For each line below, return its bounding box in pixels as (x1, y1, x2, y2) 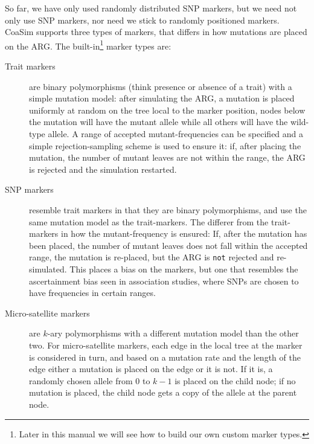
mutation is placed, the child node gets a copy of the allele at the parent (29, 386, 297, 399)
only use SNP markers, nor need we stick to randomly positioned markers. (5, 13, 280, 26)
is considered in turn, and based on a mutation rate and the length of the (29, 350, 301, 363)
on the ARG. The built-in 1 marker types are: (5, 37, 171, 52)
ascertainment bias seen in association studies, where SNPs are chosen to (29, 274, 299, 287)
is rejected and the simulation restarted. (29, 162, 177, 175)
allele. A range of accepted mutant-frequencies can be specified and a (48, 127, 304, 140)
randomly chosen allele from (29, 374, 133, 387)
